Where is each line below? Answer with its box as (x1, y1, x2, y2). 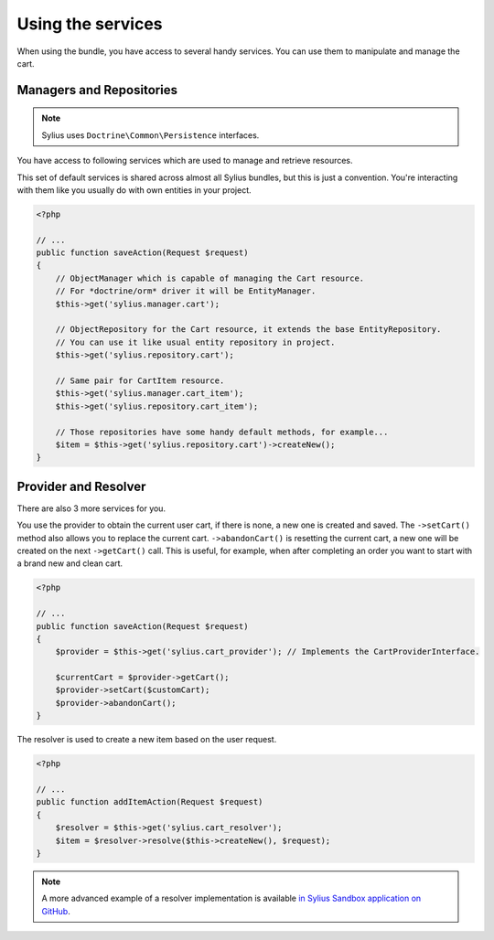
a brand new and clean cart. (16, 558, 123, 569)
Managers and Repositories (16, 82, 178, 98)
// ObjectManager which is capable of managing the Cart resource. (55, 272, 365, 283)
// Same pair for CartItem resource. (55, 375, 225, 386)
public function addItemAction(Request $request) (36, 796, 263, 807)
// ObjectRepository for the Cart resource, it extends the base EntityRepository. (55, 325, 442, 335)
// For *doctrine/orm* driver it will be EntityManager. (55, 286, 317, 296)
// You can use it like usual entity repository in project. (55, 336, 336, 347)
